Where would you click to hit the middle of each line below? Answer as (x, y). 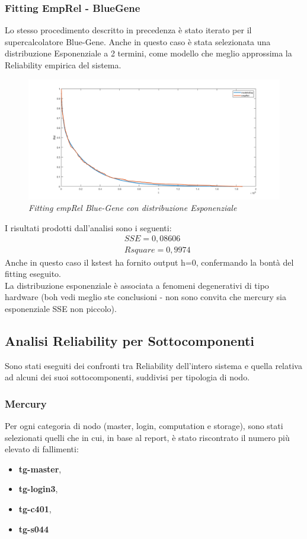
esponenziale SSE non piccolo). (61, 308)
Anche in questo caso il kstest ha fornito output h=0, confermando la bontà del (149, 262)
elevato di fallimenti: (42, 449)
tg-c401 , (35, 509)
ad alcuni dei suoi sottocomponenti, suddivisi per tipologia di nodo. (127, 377)
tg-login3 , (38, 489)
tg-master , (40, 469)
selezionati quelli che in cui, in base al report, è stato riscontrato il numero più (147, 437)
